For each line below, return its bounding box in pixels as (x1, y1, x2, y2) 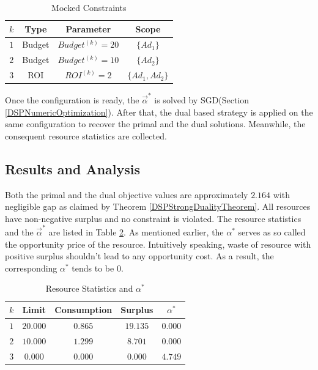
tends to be (72, 261, 114, 274)
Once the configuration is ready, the (5, 93, 139, 106)
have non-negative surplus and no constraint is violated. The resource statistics (5, 212, 301, 224)
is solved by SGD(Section (154, 93, 250, 106)
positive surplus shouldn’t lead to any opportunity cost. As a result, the (5, 250, 274, 262)
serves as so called (238, 226, 306, 239)
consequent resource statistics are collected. (5, 129, 167, 142)
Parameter (65, 22, 111, 35)
